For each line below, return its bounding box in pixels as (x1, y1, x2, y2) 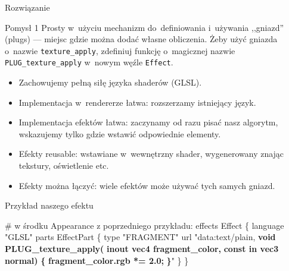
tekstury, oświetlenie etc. (18, 159, 109, 172)
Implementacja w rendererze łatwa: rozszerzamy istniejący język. (18, 96, 256, 108)
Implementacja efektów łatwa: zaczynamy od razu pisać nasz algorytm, (18, 116, 278, 128)
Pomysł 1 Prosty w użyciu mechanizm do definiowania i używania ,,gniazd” (5, 21, 284, 33)
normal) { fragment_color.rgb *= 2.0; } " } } (5, 254, 189, 266)
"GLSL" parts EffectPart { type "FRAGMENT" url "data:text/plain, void (5, 231, 276, 243)
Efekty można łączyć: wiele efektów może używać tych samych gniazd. (18, 179, 275, 191)
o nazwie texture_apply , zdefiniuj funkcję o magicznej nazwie (5, 44, 235, 56)
